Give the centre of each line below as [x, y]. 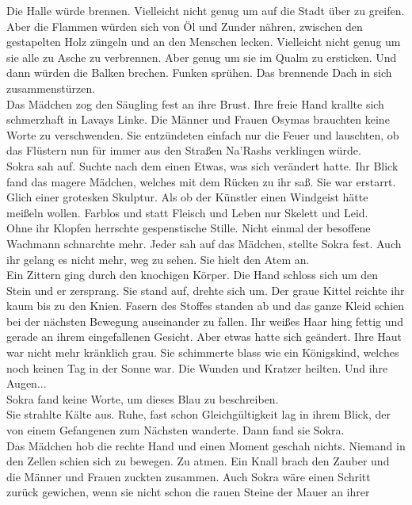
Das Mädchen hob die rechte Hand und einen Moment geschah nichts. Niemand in [206, 445]
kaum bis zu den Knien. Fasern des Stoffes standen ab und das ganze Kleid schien [206, 306]
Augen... [27, 383]
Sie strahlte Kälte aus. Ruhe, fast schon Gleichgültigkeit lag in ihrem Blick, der [199, 414]
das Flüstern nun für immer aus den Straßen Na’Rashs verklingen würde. [184, 150]
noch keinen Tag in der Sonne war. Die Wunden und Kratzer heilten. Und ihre [197, 367]
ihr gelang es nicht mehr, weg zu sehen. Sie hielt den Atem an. [158, 259]
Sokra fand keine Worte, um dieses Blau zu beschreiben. [143, 398]
